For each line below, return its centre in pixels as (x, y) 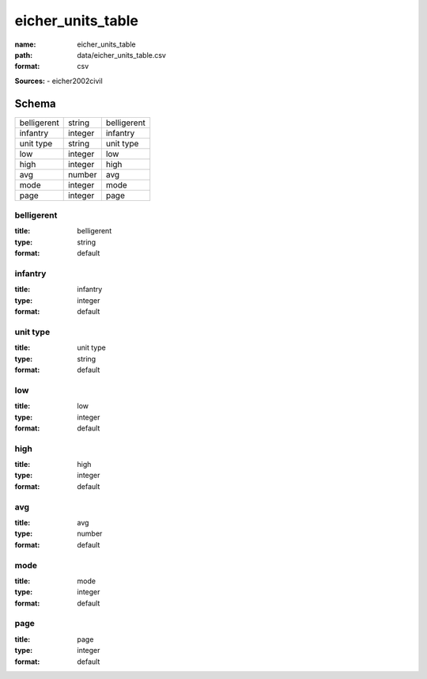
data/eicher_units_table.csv (121, 55)
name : (25, 44)
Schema (36, 103)
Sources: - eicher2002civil (59, 81)
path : (24, 55)
